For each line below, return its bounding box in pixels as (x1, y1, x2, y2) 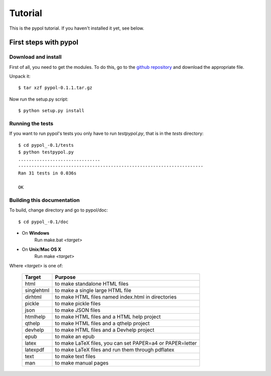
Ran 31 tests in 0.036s (18, 170, 77, 176)
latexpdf (25, 346, 45, 353)
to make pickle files (55, 300, 101, 307)
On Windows (22, 230, 50, 236)
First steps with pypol (9, 38, 79, 47)
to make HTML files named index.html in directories (55, 294, 177, 301)
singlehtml (25, 287, 50, 294)
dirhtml (25, 294, 42, 301)
